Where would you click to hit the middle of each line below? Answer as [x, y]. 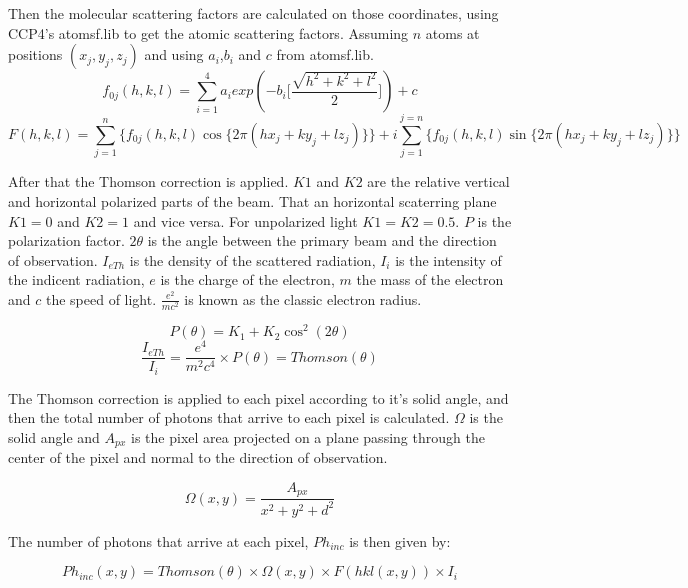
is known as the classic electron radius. [303, 298]
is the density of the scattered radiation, [252, 259]
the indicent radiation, [76, 279]
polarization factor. [66, 240]
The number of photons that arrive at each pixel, [158, 540]
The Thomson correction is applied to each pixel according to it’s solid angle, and [258, 397]
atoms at [452, 32]
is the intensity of [448, 259]
